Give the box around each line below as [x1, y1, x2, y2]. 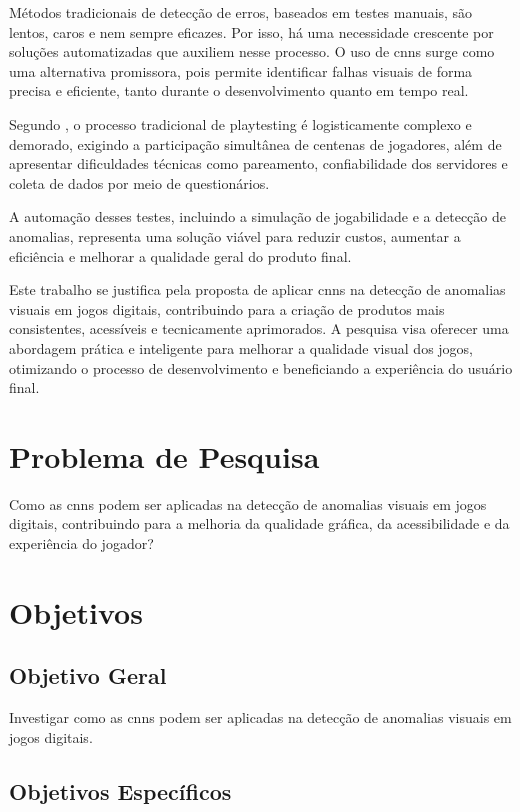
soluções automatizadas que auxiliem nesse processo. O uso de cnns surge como [9, 41, 495, 62]
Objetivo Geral [9, 660, 167, 691]
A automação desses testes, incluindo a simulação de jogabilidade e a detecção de [9, 206, 506, 227]
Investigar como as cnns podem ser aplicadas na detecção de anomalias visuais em [9, 707, 512, 728]
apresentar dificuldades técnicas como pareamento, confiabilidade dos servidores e [9, 153, 508, 174]
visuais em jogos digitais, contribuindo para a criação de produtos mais [9, 298, 445, 319]
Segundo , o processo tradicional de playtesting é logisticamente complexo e [9, 113, 472, 134]
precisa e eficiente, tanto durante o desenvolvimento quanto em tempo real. [9, 80, 469, 101]
